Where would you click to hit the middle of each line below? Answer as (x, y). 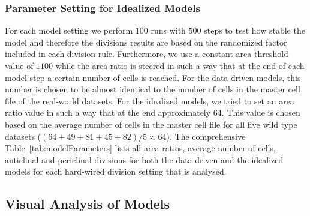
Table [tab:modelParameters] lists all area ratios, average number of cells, (140, 148)
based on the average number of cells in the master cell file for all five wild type (151, 124)
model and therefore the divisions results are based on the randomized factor (146, 42)
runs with (168, 30)
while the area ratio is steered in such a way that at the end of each (180, 65)
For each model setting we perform (69, 30)
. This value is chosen (261, 112)
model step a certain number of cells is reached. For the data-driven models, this (153, 77)
